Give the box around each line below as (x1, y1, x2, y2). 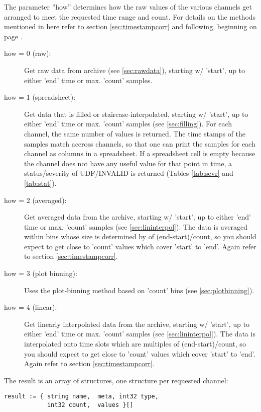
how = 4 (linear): (4, 302, 57, 312)
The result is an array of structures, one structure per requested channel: (4, 375, 228, 385)
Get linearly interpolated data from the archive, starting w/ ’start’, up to (24, 318, 249, 329)
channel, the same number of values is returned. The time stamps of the (24, 128, 246, 139)
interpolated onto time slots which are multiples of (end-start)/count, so (24, 338, 246, 349)
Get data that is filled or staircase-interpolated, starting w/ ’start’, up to (24, 108, 248, 119)
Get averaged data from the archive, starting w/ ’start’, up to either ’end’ (24, 212, 251, 222)
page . (4, 31, 23, 41)
